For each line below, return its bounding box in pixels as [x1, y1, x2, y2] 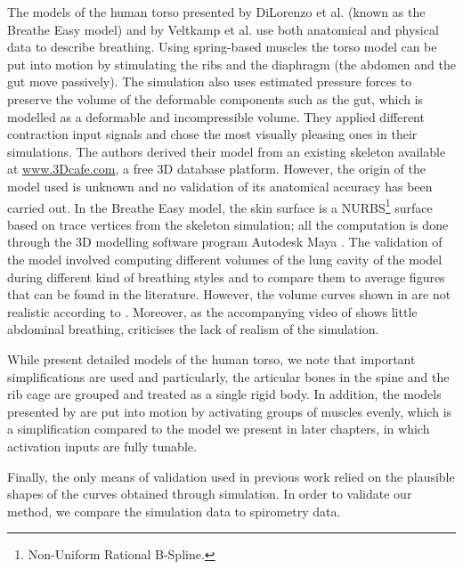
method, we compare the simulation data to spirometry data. [7, 501, 341, 520]
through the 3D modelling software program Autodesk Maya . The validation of [7, 232, 443, 251]
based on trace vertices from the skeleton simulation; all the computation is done [7, 215, 449, 233]
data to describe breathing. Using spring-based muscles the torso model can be [7, 37, 437, 56]
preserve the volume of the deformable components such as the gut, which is [7, 89, 424, 108]
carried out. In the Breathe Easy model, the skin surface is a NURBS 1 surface [7, 195, 433, 216]
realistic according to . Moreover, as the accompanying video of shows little [7, 302, 418, 321]
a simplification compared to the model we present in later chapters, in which [7, 419, 430, 438]
